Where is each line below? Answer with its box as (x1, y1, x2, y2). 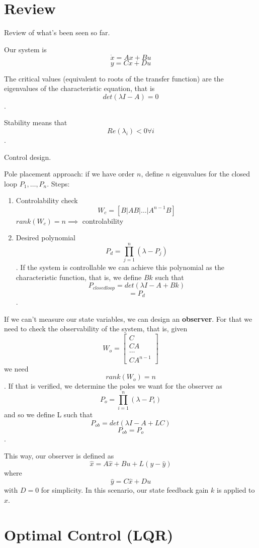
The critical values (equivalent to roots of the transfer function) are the (4, 73, 224, 83)
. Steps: (47, 178, 70, 189)
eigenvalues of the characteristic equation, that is (4, 83, 155, 94)
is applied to (216, 485, 255, 495)
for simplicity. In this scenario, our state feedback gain (41, 485, 209, 495)
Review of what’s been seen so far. (4, 27, 110, 38)
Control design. (4, 151, 51, 162)
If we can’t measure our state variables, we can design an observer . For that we (4, 313, 252, 324)
